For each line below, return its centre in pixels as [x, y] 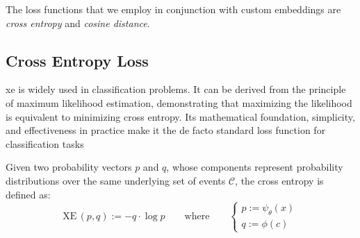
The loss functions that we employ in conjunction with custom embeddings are [173, 9]
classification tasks [45, 143]
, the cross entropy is [279, 180]
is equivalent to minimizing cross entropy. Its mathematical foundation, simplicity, [180, 116]
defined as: [28, 194]
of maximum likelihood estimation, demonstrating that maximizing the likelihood [179, 102]
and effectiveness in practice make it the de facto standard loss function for [166, 130]
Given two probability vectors [69, 167]
